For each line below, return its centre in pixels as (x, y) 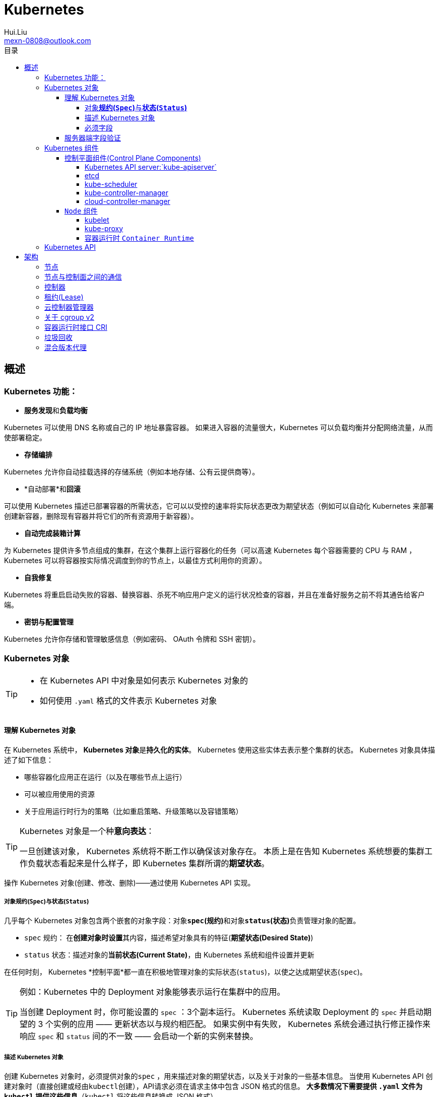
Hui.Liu (16, 32)
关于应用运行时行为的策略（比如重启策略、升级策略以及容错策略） (133, 811)
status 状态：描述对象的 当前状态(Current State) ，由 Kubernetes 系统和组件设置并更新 (169, 954)
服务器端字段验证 (93, 138)
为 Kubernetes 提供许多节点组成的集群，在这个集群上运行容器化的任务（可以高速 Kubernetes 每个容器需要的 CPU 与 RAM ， (210, 550)
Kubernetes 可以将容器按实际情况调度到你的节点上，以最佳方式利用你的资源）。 (135, 560)
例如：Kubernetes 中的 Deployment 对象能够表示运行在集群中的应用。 (153, 991)
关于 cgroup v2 (69, 317)
